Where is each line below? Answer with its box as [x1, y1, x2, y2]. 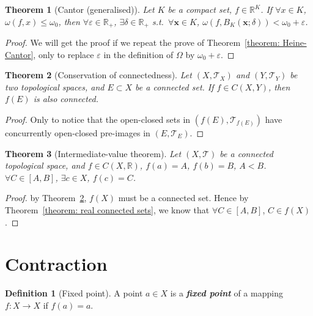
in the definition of [103, 48, 174, 61]
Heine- [282, 36, 307, 49]
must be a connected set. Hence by [118, 191, 249, 204]
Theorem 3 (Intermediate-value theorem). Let [5, 147, 182, 160]
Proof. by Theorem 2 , [5, 191, 87, 204]
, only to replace [33, 48, 94, 61]
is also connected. [33, 92, 98, 105]
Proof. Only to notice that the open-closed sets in [5, 113, 191, 126]
